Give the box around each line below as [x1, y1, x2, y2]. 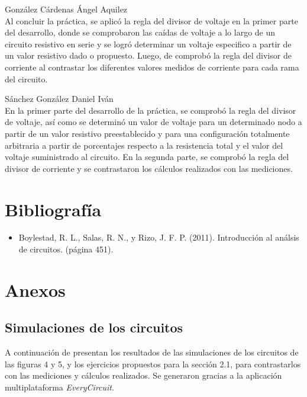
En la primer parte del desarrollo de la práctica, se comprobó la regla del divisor [5, 104, 296, 116]
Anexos [5, 277, 66, 302]
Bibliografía [5, 197, 102, 221]
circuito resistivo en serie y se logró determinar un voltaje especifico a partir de [5, 37, 292, 50]
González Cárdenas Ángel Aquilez [5, 3, 128, 15]
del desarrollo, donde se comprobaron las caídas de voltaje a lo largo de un [5, 26, 276, 39]
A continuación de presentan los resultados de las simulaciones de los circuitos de [5, 346, 299, 358]
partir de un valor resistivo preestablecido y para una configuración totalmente [5, 127, 290, 139]
